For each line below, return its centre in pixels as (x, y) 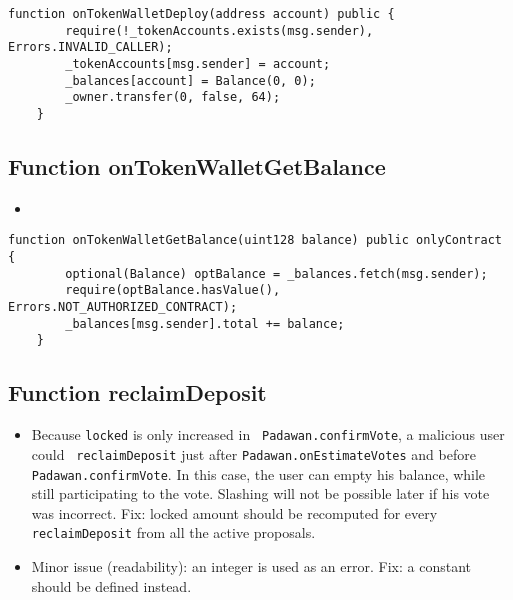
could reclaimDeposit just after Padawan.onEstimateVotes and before (253, 453)
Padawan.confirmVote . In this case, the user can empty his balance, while (258, 473)
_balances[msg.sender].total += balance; (205, 323)
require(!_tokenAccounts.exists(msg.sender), (219, 30)
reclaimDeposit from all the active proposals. (173, 532)
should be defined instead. (111, 585)
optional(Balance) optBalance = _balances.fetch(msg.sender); (276, 273)
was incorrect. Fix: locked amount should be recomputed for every (234, 512)
